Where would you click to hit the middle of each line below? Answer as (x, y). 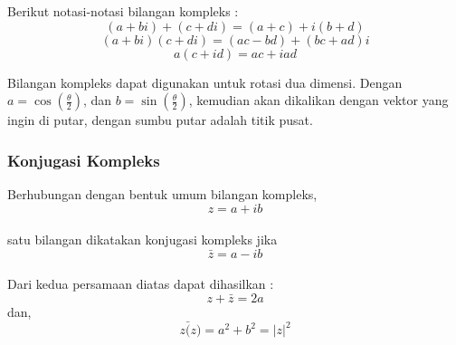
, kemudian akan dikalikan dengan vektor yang (318, 100)
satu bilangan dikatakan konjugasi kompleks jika (142, 240)
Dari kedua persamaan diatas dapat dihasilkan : (141, 284)
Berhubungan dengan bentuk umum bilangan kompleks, (162, 194)
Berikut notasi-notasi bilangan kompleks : (123, 11)
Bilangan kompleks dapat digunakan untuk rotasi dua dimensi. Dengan (205, 82)
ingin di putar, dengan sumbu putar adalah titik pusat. (160, 120)
